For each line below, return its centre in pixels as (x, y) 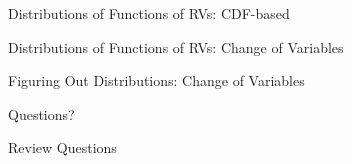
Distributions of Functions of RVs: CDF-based (149, 13)
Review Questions (62, 147)
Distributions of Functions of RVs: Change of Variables (176, 46)
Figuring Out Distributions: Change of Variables (156, 80)
